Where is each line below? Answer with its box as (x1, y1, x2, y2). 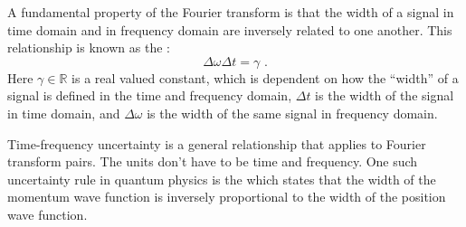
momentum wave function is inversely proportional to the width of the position (7, 187, 446, 206)
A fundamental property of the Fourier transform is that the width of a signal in (7, 3, 454, 21)
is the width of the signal (315, 86, 454, 105)
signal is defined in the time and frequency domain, (7, 86, 292, 105)
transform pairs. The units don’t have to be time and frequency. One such (7, 152, 418, 171)
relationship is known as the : (7, 38, 170, 57)
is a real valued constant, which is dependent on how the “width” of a (71, 68, 459, 87)
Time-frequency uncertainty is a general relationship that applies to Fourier (7, 134, 426, 153)
